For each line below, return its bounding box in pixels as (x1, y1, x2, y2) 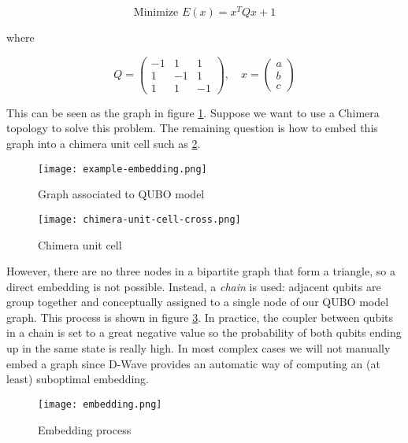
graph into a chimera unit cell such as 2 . (6, 135, 201, 152)
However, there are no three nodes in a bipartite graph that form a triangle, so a (6, 263, 395, 279)
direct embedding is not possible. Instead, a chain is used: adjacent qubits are (6, 278, 381, 294)
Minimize (133, 7, 179, 19)
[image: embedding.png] (38, 398, 162, 410)
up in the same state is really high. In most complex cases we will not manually (6, 340, 391, 356)
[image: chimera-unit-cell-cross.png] (38, 213, 241, 225)
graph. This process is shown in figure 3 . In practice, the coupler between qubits (6, 308, 394, 325)
